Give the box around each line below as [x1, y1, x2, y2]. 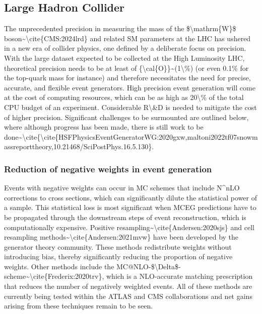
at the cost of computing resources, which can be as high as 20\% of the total [4, 92, 244, 102]
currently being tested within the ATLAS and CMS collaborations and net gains [4, 290, 252, 301]
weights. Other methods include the [4, 261, 114, 271]
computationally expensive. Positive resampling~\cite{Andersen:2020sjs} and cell [4, 222, 254, 232]
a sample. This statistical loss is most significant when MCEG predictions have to [4, 202, 256, 213]
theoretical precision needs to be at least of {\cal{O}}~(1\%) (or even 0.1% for [4, 62, 249, 73]
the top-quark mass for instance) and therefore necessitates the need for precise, [4, 72, 251, 83]
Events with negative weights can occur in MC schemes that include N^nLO [4, 182, 240, 193]
